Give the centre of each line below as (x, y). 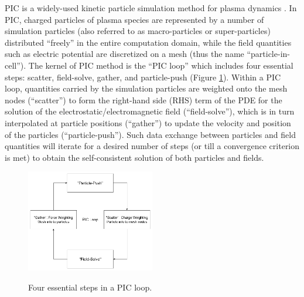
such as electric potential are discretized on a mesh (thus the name (124, 54)
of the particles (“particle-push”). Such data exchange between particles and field (150, 134)
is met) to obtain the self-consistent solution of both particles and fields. (134, 157)
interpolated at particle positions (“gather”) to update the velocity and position (148, 122)
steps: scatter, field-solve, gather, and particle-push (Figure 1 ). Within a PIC (143, 77)
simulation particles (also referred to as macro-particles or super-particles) (138, 31)
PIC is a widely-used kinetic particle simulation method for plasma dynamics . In (151, 8)
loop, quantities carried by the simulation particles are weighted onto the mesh (146, 88)
